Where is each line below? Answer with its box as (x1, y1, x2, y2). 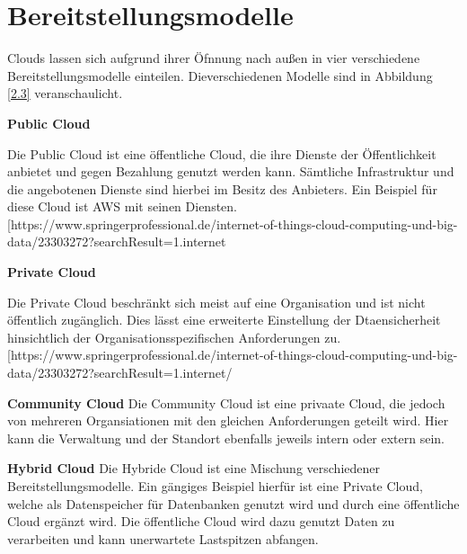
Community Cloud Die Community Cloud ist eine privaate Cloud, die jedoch (7, 393, 445, 412)
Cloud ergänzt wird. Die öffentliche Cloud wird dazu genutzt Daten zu (7, 512, 395, 531)
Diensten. (185, 197, 237, 216)
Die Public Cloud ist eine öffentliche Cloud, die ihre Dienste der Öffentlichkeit (7, 144, 436, 163)
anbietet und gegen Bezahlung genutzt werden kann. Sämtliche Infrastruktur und (7, 162, 454, 181)
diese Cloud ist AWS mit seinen (7, 197, 181, 216)
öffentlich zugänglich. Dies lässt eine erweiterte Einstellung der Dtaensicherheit (7, 310, 441, 329)
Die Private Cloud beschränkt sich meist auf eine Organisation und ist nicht (7, 292, 426, 311)
